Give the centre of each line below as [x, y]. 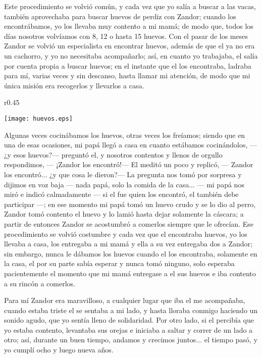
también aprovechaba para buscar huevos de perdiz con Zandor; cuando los [120, 16]
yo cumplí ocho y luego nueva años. [59, 350]
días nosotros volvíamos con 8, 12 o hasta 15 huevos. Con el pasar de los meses [126, 36]
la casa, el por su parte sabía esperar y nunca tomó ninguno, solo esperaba [119, 263]
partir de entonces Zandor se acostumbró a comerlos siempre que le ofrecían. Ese [129, 223]
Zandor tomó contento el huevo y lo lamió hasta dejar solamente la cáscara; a [124, 214]
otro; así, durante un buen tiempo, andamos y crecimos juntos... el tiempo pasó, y [131, 340]
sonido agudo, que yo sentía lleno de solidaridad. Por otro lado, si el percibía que [129, 320]
